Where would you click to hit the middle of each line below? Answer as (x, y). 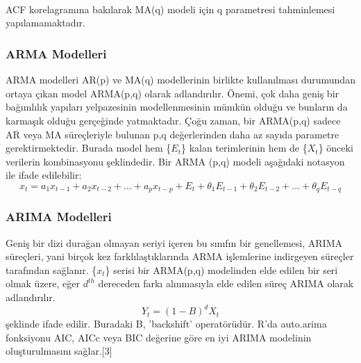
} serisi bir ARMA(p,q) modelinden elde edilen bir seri (221, 269)
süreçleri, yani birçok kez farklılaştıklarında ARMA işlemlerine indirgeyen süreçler (180, 256)
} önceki (336, 148)
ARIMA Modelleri (59, 217)
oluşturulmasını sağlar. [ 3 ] (59, 351)
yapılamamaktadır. (45, 23)
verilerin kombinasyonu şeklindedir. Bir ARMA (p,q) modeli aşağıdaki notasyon (175, 161)
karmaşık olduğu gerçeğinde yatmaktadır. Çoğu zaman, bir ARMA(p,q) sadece (173, 120)
